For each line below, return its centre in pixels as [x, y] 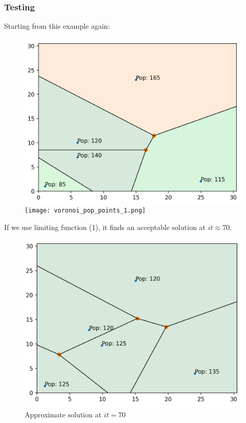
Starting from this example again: [57, 26]
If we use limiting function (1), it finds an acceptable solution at [105, 227]
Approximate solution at [63, 414]
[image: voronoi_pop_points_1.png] [85, 210]
